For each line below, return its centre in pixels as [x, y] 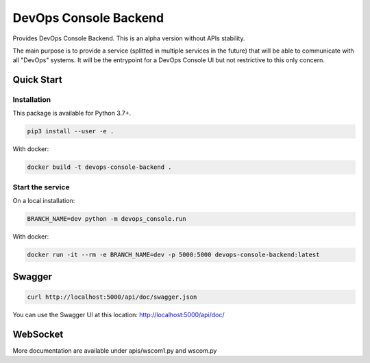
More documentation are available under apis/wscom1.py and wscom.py [115, 350]
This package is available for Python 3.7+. [72, 113]
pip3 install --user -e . [71, 131]
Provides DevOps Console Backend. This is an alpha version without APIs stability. [129, 38]
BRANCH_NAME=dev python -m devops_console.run [107, 219]
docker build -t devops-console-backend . [99, 167]
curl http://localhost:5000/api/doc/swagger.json [112, 297]
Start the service [41, 187]
